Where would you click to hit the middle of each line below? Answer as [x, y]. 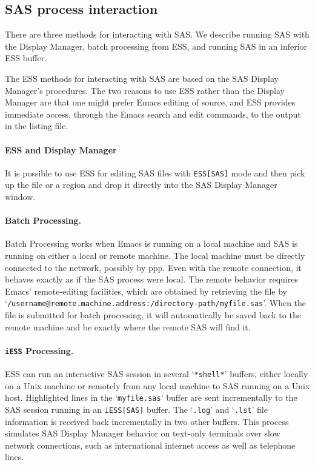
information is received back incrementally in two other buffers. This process [147, 421]
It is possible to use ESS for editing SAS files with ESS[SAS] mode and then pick [155, 172]
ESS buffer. [26, 58]
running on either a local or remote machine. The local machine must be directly [155, 255]
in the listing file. [37, 126]
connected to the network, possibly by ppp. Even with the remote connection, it [154, 267]
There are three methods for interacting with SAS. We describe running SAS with [157, 34]
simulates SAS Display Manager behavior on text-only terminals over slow [143, 433]
